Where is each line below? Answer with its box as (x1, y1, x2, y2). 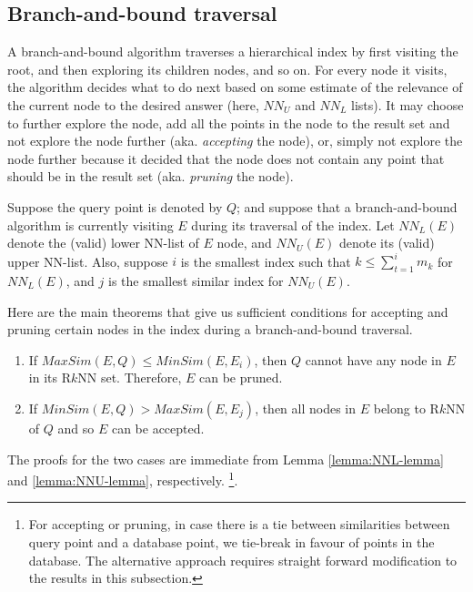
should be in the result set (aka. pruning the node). (7, 167, 294, 186)
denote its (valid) (338, 233, 435, 252)
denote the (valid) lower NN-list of (7, 233, 199, 252)
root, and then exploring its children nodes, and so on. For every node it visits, (7, 59, 448, 78)
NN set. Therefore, (77, 368, 182, 387)
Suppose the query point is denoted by (7, 197, 223, 216)
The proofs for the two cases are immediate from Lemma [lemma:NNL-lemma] (7, 449, 444, 468)
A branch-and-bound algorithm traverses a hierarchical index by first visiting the (7, 42, 458, 61)
